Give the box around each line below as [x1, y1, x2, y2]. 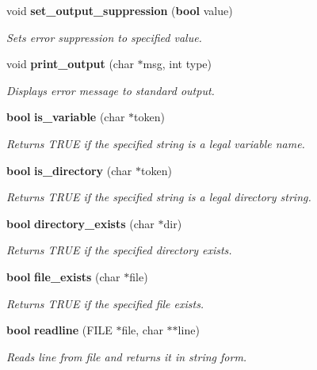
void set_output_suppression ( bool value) [6, 2, 233, 18]
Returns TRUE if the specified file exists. [6, 295, 204, 311]
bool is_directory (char [6, 162, 132, 178]
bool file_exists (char [6, 268, 120, 284]
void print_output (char [6, 55, 134, 72]
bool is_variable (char [6, 109, 125, 125]
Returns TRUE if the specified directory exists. [6, 242, 232, 258]
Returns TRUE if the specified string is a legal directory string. [6, 189, 311, 205]
